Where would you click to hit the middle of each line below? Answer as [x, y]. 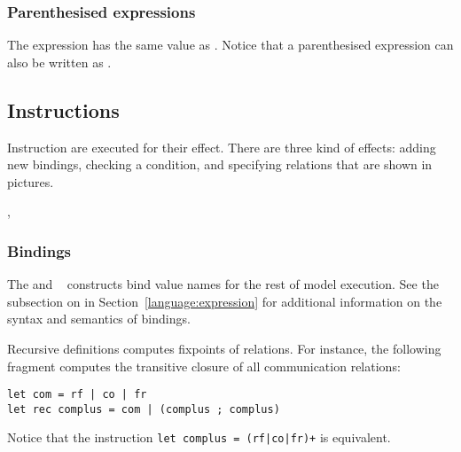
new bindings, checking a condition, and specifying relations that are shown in [220, 164]
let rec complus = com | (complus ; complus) [144, 409]
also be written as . [59, 62]
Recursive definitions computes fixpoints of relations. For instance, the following [224, 348]
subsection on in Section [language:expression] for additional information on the [225, 301]
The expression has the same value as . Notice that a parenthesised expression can [230, 45]
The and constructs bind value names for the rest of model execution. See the [223, 284]
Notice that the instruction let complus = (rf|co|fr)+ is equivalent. [199, 437]
